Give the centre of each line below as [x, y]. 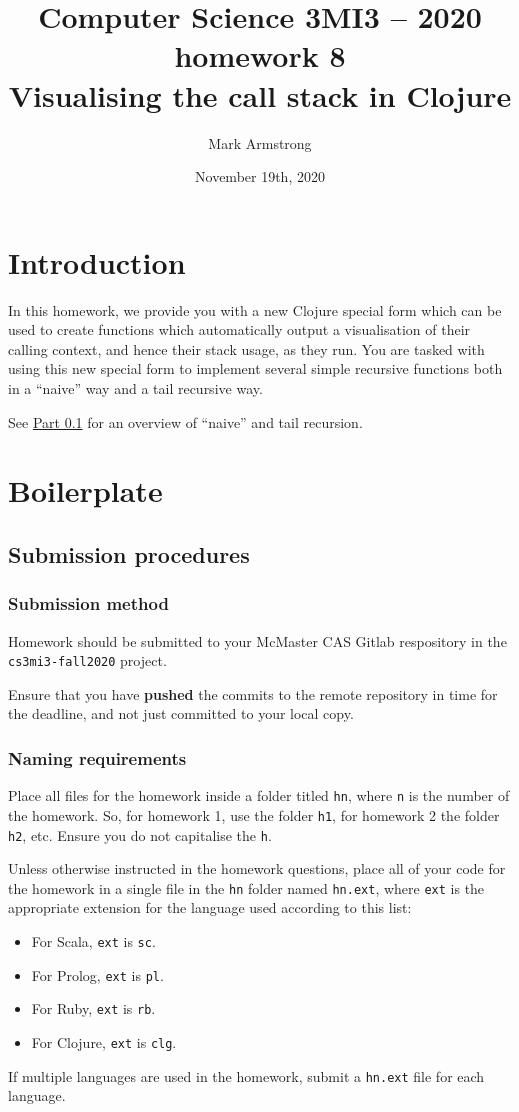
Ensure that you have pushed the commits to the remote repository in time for [253, 693]
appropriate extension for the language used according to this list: [210, 907]
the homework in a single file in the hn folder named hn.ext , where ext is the [246, 887]
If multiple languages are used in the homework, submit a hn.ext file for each [246, 1075]
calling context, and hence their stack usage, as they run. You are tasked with [246, 348]
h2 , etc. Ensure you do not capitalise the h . [140, 834]
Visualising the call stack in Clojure [260, 94]
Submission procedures [129, 553]
